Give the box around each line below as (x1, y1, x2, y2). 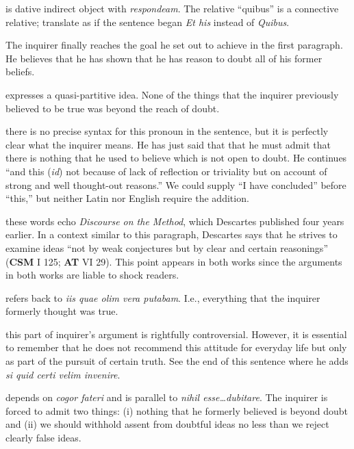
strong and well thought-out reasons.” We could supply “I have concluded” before (5, 177, 346, 192)
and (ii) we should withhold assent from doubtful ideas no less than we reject (5, 417, 329, 431)
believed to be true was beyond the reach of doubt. (5, 101, 220, 115)
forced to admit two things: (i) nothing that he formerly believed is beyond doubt (5, 403, 349, 418)
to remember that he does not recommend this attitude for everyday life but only (5, 340, 347, 355)
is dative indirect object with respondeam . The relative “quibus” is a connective (5, 1, 339, 15)
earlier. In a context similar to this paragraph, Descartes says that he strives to (5, 227, 338, 242)
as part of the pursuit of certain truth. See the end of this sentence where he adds (5, 354, 349, 368)
